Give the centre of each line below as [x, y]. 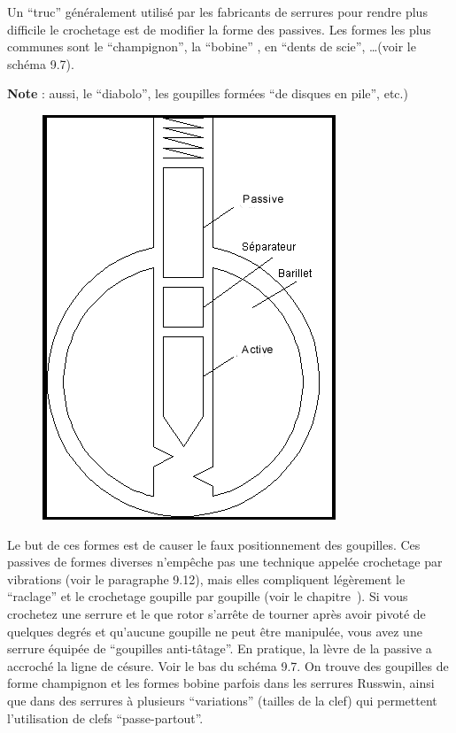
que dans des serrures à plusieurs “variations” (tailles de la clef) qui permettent [222, 700]
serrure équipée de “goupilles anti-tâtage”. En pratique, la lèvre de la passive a [220, 648]
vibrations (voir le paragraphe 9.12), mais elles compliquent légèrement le [206, 579]
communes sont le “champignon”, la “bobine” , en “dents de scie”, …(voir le [212, 46]
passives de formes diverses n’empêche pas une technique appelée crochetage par [225, 562]
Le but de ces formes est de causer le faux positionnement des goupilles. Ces [214, 544]
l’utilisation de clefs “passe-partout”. [105, 718]
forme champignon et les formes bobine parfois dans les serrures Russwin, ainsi [221, 683]
